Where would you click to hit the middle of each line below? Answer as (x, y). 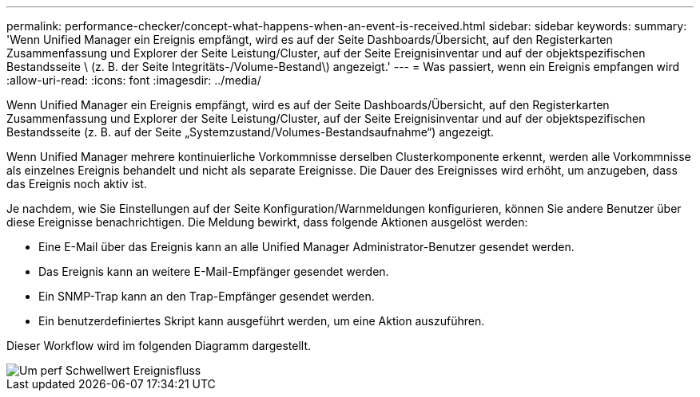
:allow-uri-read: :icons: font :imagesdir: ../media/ (134, 80)
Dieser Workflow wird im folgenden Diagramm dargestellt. (159, 346)
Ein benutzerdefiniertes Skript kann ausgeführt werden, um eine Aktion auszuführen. (262, 321)
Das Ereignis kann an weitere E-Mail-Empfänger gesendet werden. (214, 271)
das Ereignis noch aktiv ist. (77, 184)
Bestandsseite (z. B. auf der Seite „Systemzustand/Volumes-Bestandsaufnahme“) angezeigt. (251, 132)
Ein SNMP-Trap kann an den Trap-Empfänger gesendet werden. (207, 296)
